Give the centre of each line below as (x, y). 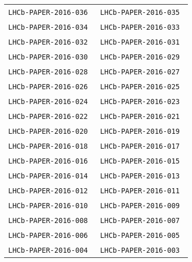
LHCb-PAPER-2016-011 (140, 191)
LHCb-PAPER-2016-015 (140, 161)
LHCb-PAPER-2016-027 (140, 72)
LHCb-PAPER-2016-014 (48, 176)
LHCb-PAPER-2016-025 (140, 87)
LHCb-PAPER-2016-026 (48, 87)
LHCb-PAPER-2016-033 (140, 27)
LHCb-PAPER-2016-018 (48, 146)
